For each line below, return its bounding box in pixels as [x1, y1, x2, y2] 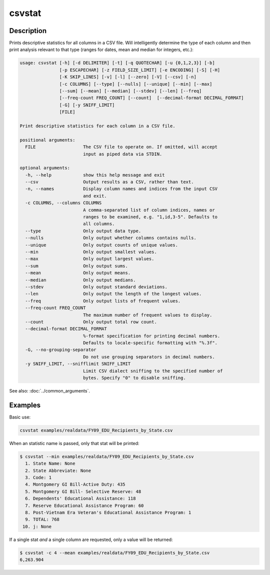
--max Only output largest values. [25, 256, 154, 262]
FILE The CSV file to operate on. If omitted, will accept [25, 144, 217, 150]
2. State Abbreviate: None [25, 467, 91, 473]
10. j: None [22, 523, 52, 529]
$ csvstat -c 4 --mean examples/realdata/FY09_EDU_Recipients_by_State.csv [19, 550, 210, 555]
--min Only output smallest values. [25, 249, 157, 254]
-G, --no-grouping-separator [25, 347, 97, 352]
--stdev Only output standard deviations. [25, 284, 167, 289]
